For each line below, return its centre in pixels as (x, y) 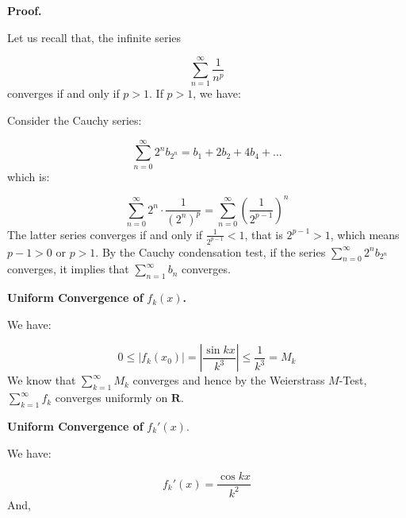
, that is (264, 234)
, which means (365, 234)
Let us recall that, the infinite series (94, 37)
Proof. (25, 10)
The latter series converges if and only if (105, 234)
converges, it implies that (68, 269)
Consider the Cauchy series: (75, 120)
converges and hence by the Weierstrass (229, 380)
